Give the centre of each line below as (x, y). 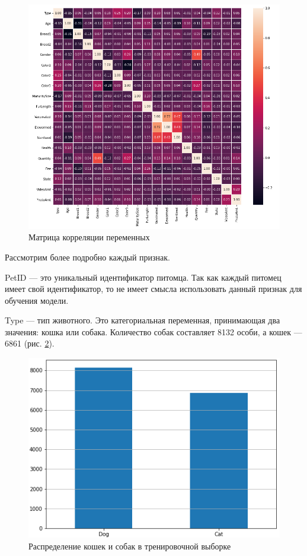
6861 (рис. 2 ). (30, 343)
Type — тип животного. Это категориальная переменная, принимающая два (143, 320)
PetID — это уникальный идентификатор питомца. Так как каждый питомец (143, 277)
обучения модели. (37, 300)
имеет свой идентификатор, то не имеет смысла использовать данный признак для (153, 289)
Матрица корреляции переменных (89, 237)
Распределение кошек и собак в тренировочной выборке (130, 546)
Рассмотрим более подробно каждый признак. (87, 257)
